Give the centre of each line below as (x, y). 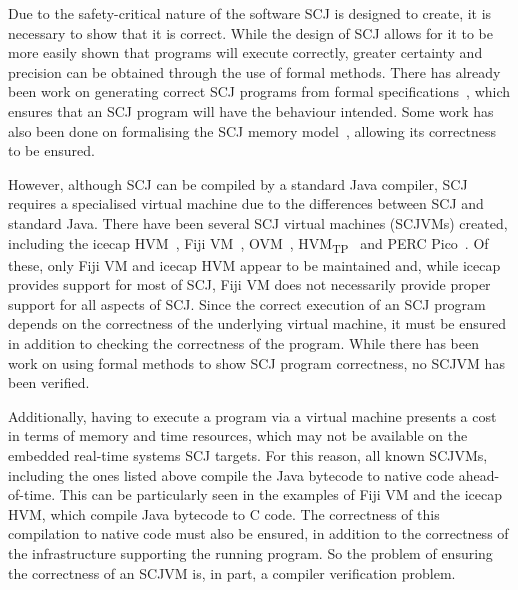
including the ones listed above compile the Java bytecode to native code (231, 474)
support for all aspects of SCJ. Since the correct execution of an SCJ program (247, 303)
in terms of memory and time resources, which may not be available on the (238, 435)
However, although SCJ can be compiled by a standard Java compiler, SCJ (238, 183)
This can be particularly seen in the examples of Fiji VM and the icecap (280, 494)
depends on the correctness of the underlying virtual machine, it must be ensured (257, 323)
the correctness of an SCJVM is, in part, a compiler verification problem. (232, 572)
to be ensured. (51, 150)
